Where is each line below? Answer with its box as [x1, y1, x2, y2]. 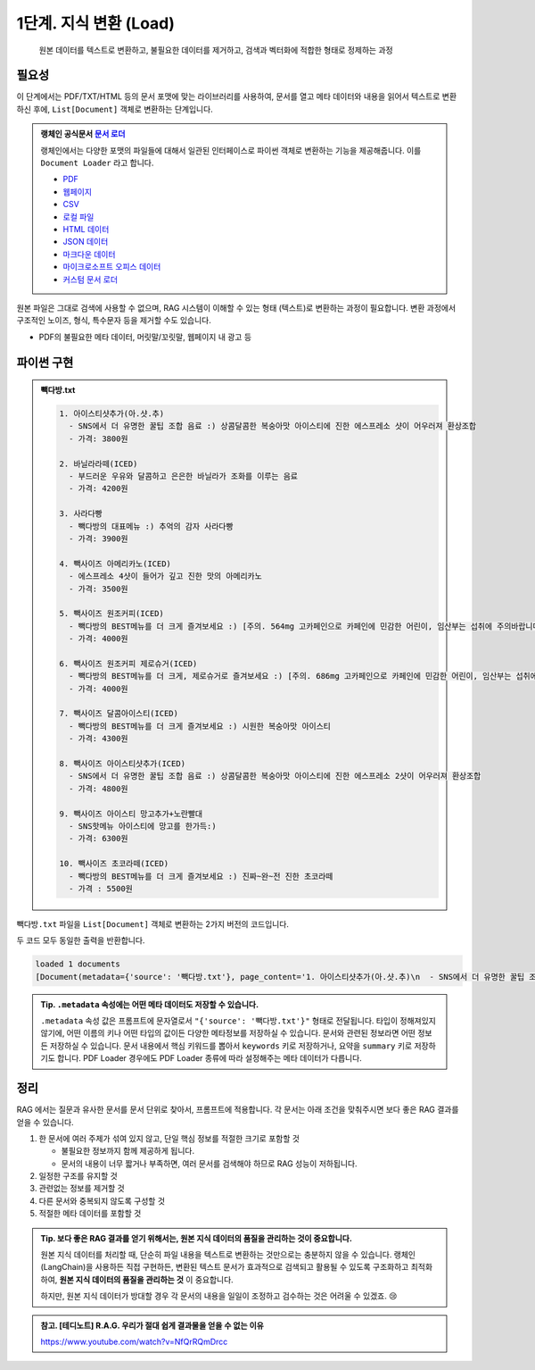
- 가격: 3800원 [68, 433, 128, 444]
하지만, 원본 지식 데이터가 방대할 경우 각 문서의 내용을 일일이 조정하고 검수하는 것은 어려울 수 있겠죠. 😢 [40, 1291, 398, 1301]
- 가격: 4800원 [68, 783, 128, 794]
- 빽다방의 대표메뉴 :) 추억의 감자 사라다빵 [68, 521, 234, 531]
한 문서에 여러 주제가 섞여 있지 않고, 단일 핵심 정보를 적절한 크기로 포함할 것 [38, 1132, 300, 1143]
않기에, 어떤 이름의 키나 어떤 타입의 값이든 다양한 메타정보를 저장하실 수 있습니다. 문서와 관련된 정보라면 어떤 [40, 1028, 416, 1039]
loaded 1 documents [35, 959, 120, 969]
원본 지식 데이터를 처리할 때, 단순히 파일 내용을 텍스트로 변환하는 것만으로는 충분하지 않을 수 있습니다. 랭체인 [40, 1249, 416, 1260]
